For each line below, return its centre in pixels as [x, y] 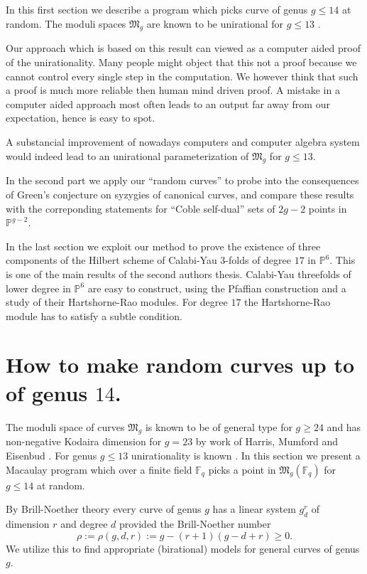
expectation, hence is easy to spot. [81, 118]
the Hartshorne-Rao [287, 302]
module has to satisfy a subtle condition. [94, 315]
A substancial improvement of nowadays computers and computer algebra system [183, 141]
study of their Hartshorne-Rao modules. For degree [117, 302]
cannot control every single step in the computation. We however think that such [182, 76]
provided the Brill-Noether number [195, 523]
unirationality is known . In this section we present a [246, 455]
